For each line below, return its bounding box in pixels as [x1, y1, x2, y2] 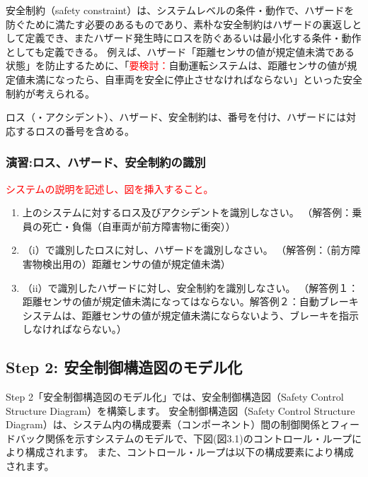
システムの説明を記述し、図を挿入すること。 [6, 181, 214, 196]
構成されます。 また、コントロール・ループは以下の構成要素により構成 [25, 444, 354, 459]
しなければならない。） [22, 322, 127, 336]
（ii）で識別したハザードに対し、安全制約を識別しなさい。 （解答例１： [22, 280, 359, 295]
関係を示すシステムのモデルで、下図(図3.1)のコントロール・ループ [45, 430, 352, 445]
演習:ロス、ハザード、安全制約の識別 [6, 153, 206, 171]
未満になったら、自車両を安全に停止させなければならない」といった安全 [25, 71, 362, 86]
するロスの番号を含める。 [15, 123, 134, 138]
